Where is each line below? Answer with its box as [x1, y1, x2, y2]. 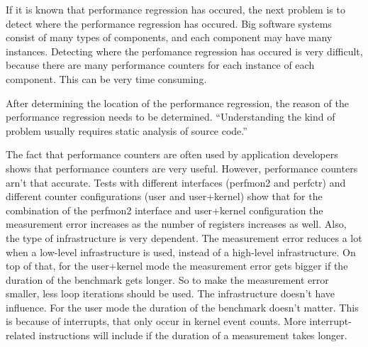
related [6, 328, 36, 343]
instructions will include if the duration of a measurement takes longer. [38, 328, 347, 343]
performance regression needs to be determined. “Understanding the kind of [6, 109, 335, 124]
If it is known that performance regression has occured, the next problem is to [6, 2, 345, 16]
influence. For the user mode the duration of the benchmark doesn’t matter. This [6, 299, 359, 314]
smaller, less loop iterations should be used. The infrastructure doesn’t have [6, 286, 335, 301]
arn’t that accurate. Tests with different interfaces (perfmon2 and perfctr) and [6, 175, 346, 189]
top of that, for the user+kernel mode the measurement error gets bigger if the [6, 258, 348, 273]
